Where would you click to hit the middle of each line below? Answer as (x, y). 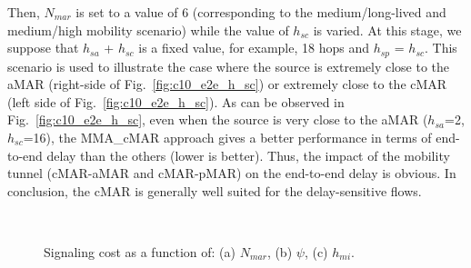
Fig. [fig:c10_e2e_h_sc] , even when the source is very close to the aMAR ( (218, 119)
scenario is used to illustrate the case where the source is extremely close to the (229, 66)
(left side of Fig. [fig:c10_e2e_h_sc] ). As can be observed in (176, 101)
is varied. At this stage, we (387, 30)
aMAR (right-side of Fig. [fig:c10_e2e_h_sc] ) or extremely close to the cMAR (227, 84)
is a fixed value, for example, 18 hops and (254, 48)
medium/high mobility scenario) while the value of (148, 30)
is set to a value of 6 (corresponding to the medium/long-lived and (261, 12)
